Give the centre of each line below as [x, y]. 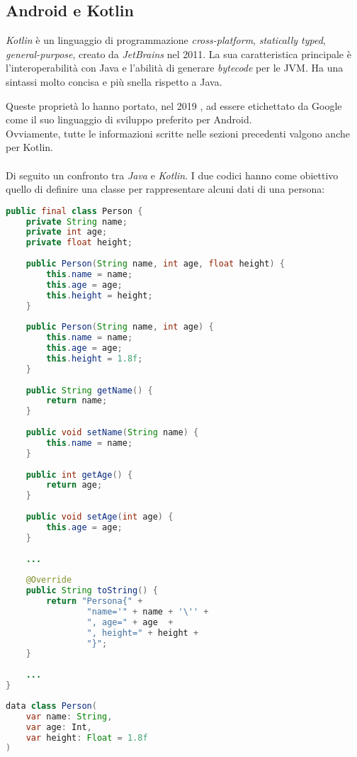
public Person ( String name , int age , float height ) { [155, 264]
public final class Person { [74, 211]
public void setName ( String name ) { [112, 433]
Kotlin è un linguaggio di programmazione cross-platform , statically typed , [166, 40]
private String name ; [76, 222]
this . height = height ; [100, 295]
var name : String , [69, 716]
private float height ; [79, 243]
